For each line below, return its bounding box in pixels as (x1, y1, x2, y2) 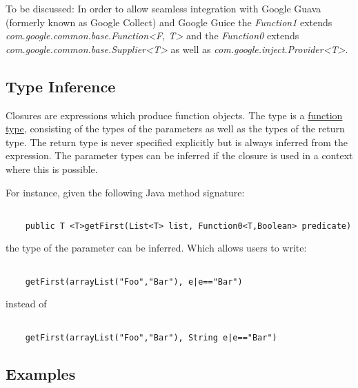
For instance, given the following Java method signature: (6, 185, 245, 199)
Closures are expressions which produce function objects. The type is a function (6, 108, 343, 122)
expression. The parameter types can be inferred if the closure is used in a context (6, 148, 353, 163)
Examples (6, 363, 76, 384)
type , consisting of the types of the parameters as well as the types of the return (6, 121, 345, 136)
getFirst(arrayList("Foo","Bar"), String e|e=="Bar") (25, 332, 277, 343)
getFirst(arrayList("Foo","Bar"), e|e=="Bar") (25, 276, 243, 287)
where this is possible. (6, 161, 98, 176)
